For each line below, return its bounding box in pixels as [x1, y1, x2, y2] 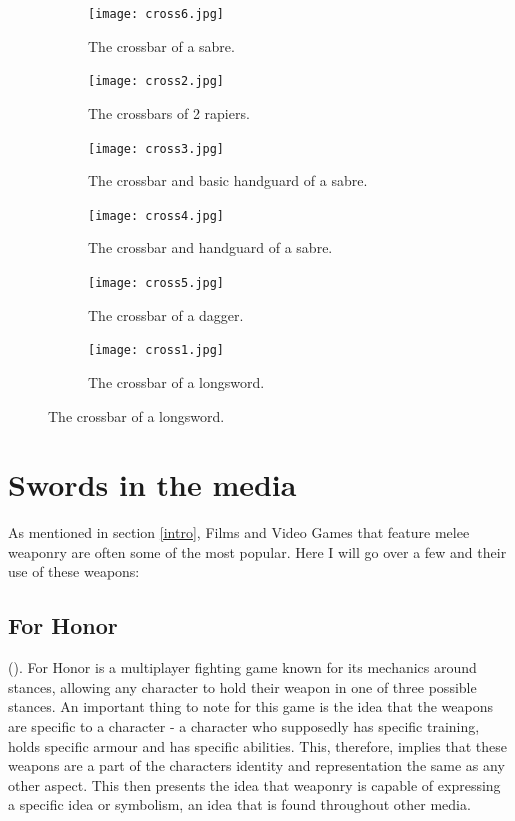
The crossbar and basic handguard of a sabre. [88, 170, 368, 191]
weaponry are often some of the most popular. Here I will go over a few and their [8, 541, 507, 562]
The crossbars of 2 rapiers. [88, 102, 250, 123]
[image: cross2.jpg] [88, 74, 225, 89]
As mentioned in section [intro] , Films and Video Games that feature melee [8, 522, 470, 543]
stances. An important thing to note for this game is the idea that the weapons [8, 696, 494, 717]
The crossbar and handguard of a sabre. [88, 237, 333, 258]
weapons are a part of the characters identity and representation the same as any [8, 755, 505, 776]
